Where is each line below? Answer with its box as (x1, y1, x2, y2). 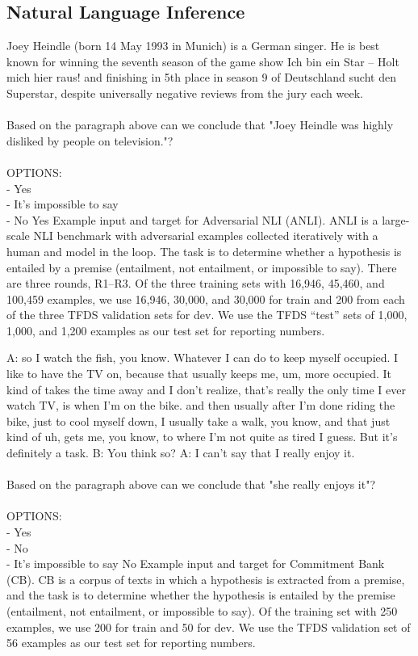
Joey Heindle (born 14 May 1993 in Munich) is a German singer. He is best (6, 37, 380, 54)
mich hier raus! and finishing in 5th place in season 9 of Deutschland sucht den (6, 69, 396, 86)
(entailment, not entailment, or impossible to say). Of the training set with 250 (6, 602, 398, 619)
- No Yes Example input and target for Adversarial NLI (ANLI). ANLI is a (6, 211, 378, 228)
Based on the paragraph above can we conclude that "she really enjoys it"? (6, 476, 376, 493)
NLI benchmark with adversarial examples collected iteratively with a (33, 227, 378, 244)
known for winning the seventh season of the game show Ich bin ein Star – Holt (6, 53, 399, 69)
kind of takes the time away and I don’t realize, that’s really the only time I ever (6, 381, 406, 397)
